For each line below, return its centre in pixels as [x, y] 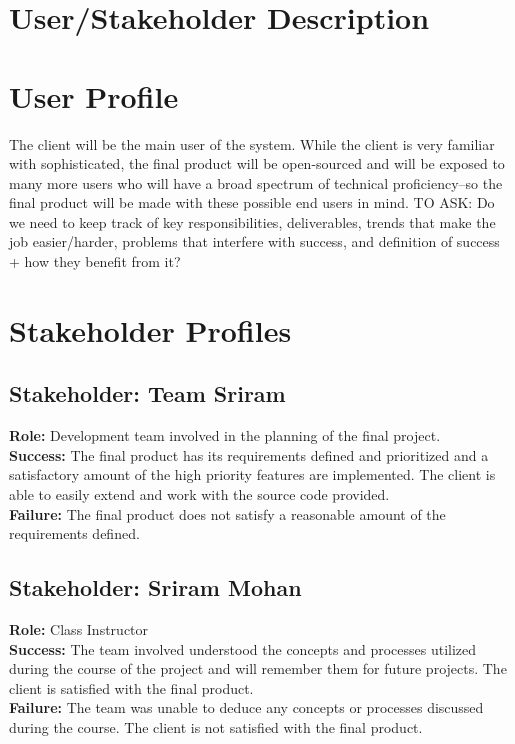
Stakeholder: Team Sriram [147, 393]
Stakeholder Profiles [150, 329]
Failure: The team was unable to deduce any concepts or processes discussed [246, 707]
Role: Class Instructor [79, 629]
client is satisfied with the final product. [131, 687]
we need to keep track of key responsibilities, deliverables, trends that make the [252, 221]
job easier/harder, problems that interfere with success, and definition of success [254, 241]
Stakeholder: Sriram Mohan [155, 587]
